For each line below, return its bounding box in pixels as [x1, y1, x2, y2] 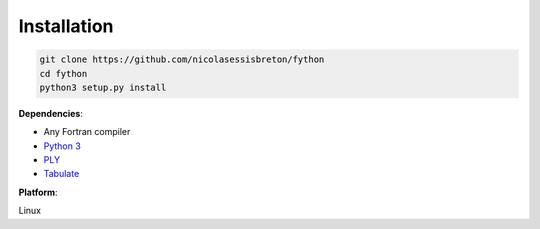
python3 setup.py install [39, 81, 167, 93]
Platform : [18, 186, 59, 198]
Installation [18, 15, 114, 37]
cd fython [39, 68, 88, 79]
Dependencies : [18, 107, 84, 119]
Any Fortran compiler [43, 126, 131, 138]
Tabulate [43, 168, 80, 180]
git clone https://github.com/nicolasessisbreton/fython [39, 54, 325, 65]
